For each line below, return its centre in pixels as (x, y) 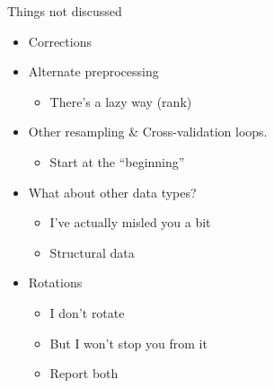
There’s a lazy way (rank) (121, 101)
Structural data (92, 252)
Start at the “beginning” (117, 161)
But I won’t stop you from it (128, 343)
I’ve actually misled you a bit (130, 222)
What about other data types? (112, 192)
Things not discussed (65, 11)
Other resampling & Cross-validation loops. (148, 132)
